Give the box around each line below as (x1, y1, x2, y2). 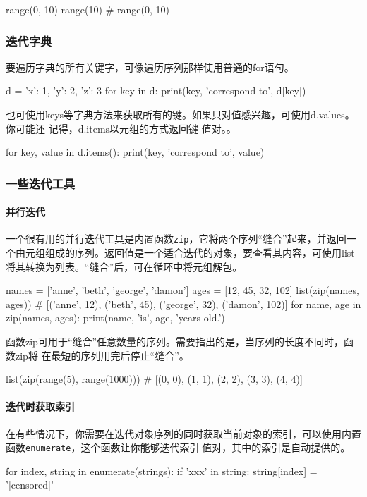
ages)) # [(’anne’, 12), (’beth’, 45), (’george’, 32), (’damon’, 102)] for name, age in (6, 296, 361, 311)
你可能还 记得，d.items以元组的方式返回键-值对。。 (6, 121, 236, 135)
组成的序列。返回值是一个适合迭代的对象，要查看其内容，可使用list (44, 245, 355, 260)
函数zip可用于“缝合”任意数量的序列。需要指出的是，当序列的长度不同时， (6, 334, 344, 349)
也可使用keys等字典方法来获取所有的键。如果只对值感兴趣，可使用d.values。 (6, 107, 355, 121)
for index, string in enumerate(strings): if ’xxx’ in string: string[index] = (6, 463, 318, 478)
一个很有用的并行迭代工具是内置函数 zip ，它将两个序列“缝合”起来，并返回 (6, 231, 347, 246)
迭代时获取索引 (6, 399, 75, 414)
